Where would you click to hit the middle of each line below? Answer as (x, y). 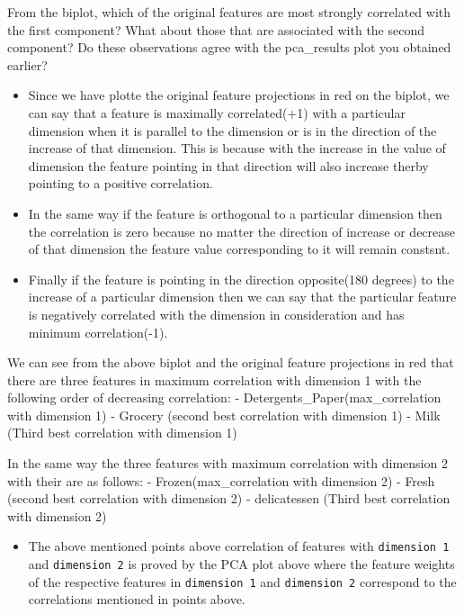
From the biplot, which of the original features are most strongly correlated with (229, 12)
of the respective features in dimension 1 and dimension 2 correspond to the (242, 581)
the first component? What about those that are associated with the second (216, 29)
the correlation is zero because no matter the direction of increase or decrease (242, 231)
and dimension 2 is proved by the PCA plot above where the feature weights (241, 564)
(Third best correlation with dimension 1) (122, 433)
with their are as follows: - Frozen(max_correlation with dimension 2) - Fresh (221, 480)
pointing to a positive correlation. (120, 183)
